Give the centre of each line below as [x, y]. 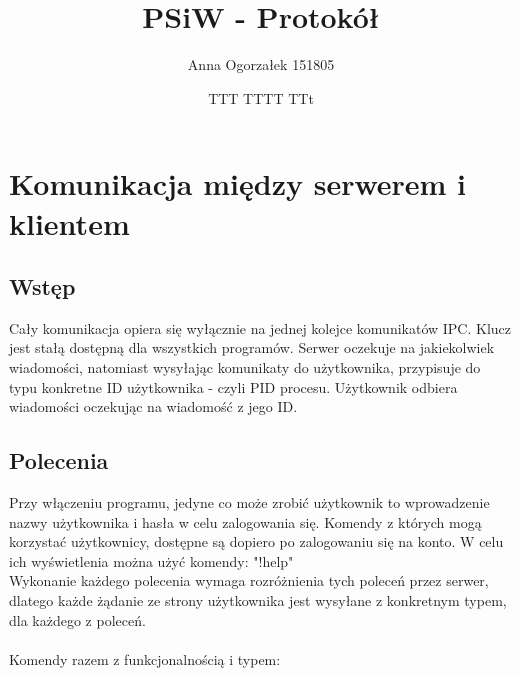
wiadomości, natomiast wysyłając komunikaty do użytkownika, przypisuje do [245, 367]
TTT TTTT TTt [261, 97]
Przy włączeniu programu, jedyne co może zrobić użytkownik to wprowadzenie [249, 502]
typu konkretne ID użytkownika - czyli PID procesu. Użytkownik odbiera [233, 386]
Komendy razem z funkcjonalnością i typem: [145, 658]
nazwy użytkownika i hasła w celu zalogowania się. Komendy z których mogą [245, 521]
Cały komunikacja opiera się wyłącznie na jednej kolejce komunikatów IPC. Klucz [260, 327]
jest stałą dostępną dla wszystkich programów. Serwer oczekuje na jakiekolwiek [252, 347]
